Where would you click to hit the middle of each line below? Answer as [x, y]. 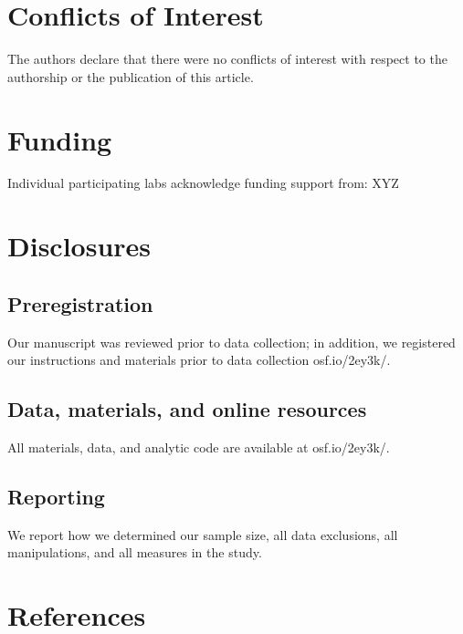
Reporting [56, 496]
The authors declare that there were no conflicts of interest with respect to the [227, 59]
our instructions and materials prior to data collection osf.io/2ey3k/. [199, 360]
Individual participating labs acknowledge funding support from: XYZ [203, 183]
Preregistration [80, 303]
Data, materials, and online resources [187, 409]
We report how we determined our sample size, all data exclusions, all [203, 534]
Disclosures [79, 246]
